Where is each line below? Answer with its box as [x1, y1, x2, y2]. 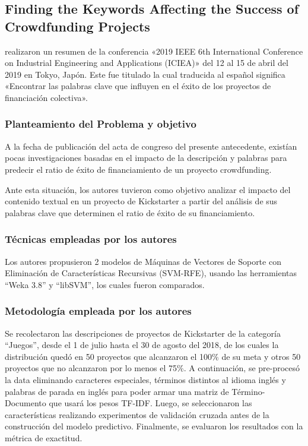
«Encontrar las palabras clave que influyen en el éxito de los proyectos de [5, 80, 271, 92]
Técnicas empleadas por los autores [5, 232, 177, 246]
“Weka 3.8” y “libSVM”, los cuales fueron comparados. [5, 278, 205, 290]
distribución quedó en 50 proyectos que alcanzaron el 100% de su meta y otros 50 [5, 350, 301, 362]
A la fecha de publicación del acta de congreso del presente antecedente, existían [5, 140, 297, 152]
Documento [5, 397, 46, 409]
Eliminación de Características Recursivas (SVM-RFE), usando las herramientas [5, 267, 297, 279]
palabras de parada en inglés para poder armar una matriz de [5, 385, 229, 397]
